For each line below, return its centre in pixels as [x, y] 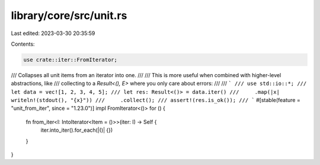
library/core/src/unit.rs [69, 15]
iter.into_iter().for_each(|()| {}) [77, 130]
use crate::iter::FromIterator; [71, 60]
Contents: [23, 44]
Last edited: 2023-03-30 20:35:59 [53, 33]
